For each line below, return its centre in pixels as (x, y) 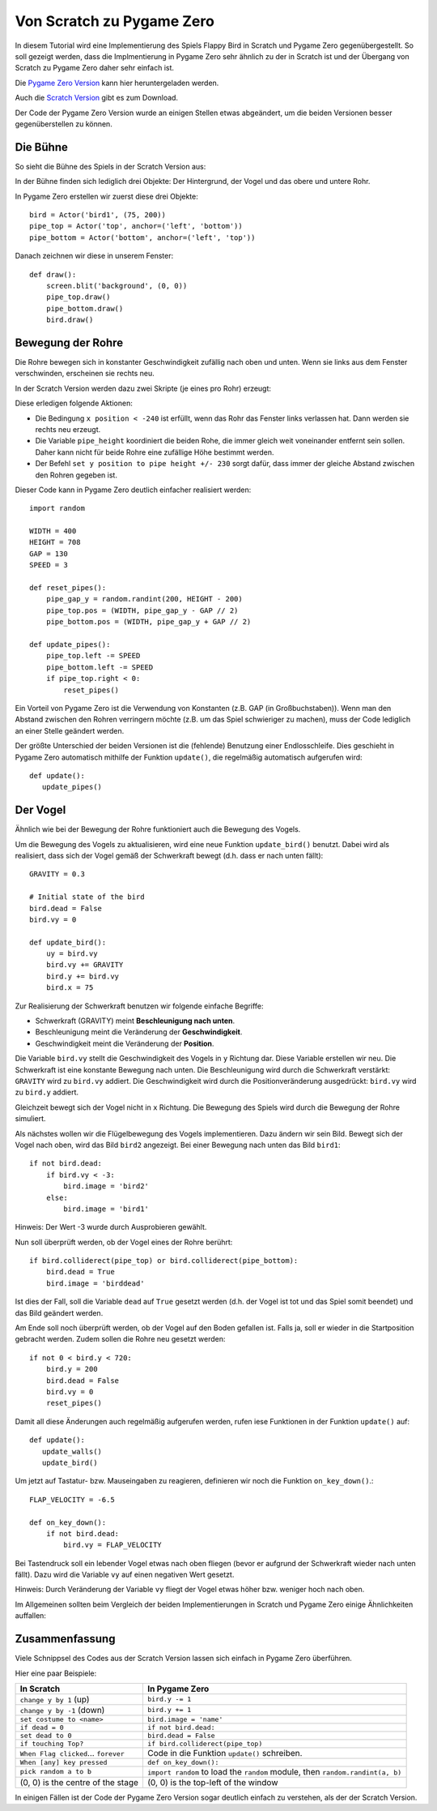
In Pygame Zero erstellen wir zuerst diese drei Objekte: (106, 196)
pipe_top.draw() (78, 297)
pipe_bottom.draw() (85, 308)
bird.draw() (70, 320)
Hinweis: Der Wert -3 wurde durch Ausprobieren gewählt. (111, 1227)
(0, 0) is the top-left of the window (212, 1782)
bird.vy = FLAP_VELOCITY (112, 1545)
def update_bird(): (68, 942)
